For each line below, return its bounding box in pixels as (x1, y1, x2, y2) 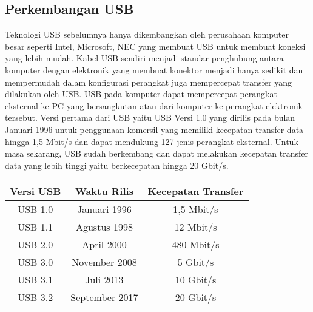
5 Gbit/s (177, 255, 214, 270)
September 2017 (70, 290, 138, 305)
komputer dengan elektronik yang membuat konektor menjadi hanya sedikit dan (5, 63, 303, 76)
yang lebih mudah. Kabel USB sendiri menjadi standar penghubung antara (5, 52, 284, 64)
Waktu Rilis (75, 184, 133, 198)
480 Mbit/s (172, 237, 220, 252)
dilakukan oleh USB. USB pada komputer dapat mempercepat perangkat (5, 87, 277, 100)
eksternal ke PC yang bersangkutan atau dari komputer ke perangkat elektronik (5, 99, 303, 112)
